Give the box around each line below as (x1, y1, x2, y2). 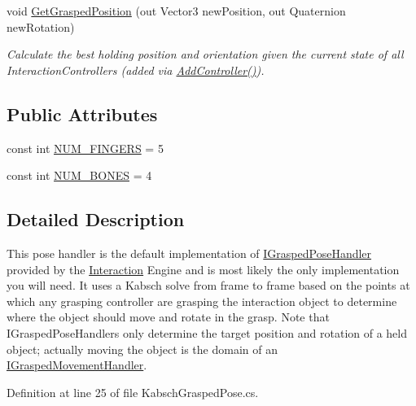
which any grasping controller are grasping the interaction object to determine (7, 292, 397, 309)
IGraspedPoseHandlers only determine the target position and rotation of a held (7, 324, 407, 341)
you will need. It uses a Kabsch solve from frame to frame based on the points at (7, 277, 410, 294)
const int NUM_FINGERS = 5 (7, 139, 164, 156)
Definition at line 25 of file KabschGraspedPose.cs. (7, 383, 259, 400)
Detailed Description (7, 207, 185, 232)
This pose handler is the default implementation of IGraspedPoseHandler (7, 244, 372, 261)
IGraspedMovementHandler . (7, 356, 147, 373)
